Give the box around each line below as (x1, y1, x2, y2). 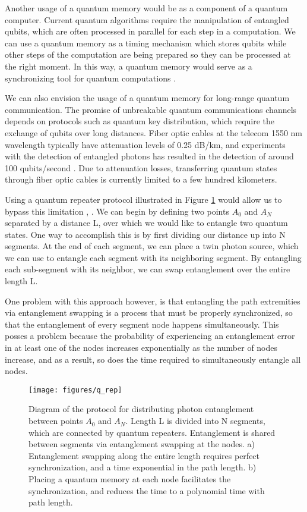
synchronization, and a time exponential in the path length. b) (29, 461, 257, 473)
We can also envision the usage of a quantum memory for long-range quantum (5, 92, 290, 104)
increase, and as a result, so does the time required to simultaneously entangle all (5, 353, 301, 365)
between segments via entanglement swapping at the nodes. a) (29, 438, 255, 450)
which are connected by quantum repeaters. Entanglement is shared (29, 426, 276, 438)
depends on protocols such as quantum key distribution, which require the (5, 115, 275, 127)
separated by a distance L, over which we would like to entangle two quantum (5, 216, 288, 229)
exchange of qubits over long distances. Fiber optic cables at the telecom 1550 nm (5, 126, 303, 139)
